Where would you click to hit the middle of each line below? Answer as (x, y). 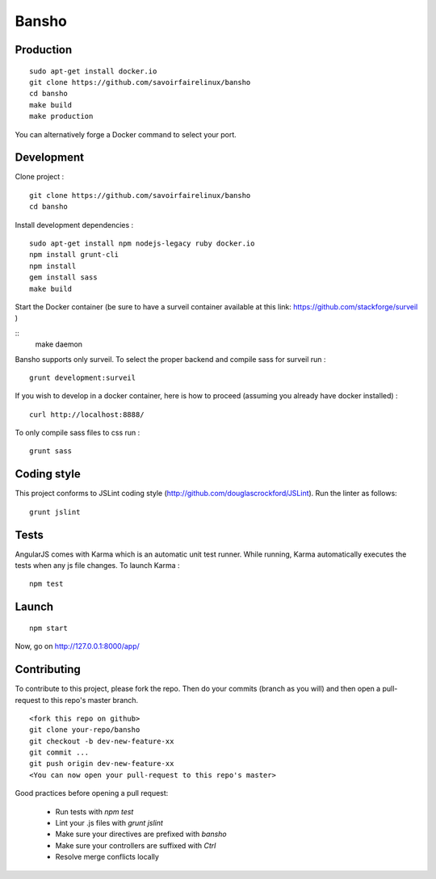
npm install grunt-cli (74, 255)
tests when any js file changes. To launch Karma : (98, 566)
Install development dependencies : (74, 225)
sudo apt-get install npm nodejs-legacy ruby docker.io (142, 243)
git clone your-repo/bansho (85, 730)
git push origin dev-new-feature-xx (102, 764)
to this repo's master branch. (90, 700)
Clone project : (40, 177)
